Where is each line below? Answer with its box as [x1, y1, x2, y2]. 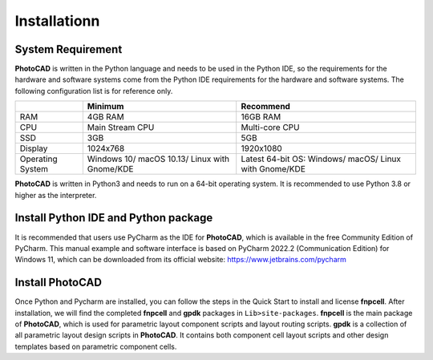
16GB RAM [241, 111, 281, 123]
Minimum [87, 101, 124, 112]
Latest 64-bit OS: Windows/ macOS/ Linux [241, 153, 401, 164]
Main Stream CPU [87, 122, 155, 133]
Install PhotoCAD [14, 276, 102, 289]
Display [19, 143, 48, 154]
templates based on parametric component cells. [14, 342, 177, 351]
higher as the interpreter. [14, 190, 97, 200]
